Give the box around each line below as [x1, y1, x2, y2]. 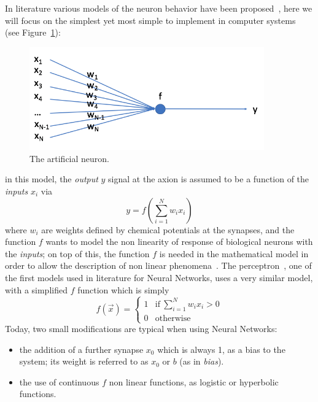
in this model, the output [5, 172, 98, 185]
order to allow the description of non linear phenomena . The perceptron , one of [5, 259, 312, 272]
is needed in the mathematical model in [159, 247, 309, 260]
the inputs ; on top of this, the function [5, 247, 150, 260]
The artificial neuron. [29, 152, 109, 164]
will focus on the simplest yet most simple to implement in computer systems [5, 14, 296, 26]
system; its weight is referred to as [19, 355, 149, 368]
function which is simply [77, 283, 169, 296]
